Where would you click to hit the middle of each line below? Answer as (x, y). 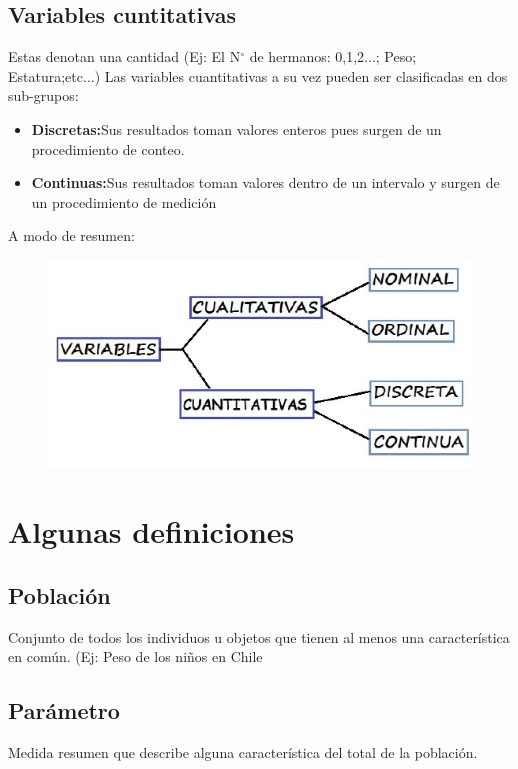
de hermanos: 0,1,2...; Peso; (333, 56)
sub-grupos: (43, 95)
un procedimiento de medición (124, 201)
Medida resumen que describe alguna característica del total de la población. (243, 751)
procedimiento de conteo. (108, 148)
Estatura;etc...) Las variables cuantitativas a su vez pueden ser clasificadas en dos (258, 75)
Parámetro (64, 710)
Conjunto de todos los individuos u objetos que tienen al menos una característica (259, 636)
